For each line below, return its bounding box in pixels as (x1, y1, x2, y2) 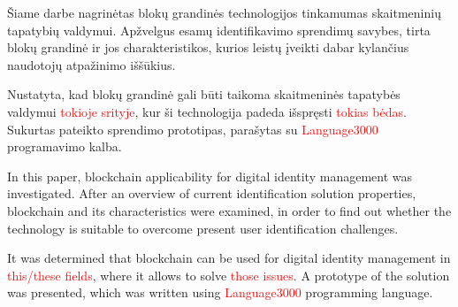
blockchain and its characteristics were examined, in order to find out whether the (7, 201, 452, 219)
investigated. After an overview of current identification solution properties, (7, 184, 416, 203)
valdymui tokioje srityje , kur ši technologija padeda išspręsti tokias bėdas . (7, 102, 407, 120)
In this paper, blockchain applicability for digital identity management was (7, 166, 412, 185)
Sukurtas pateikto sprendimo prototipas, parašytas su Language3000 (7, 119, 378, 138)
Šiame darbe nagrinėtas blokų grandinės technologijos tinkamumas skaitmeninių (7, 4, 441, 21)
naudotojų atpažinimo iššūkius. (7, 55, 176, 73)
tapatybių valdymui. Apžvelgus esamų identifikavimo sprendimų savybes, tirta (7, 20, 431, 39)
